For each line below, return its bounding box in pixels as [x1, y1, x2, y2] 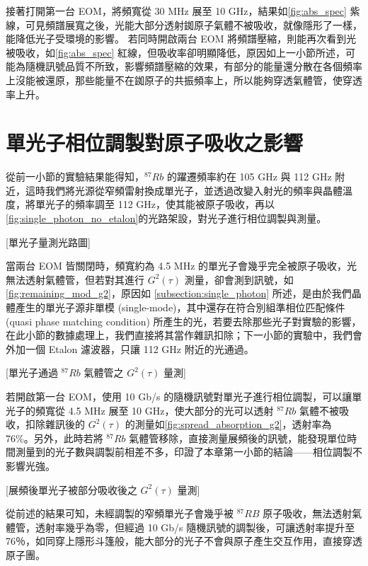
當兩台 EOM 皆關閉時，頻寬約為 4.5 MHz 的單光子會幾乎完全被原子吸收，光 [6, 258, 357, 273]
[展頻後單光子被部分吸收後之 [6, 482, 137, 497]
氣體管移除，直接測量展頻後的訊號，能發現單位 [129, 430, 347, 445]
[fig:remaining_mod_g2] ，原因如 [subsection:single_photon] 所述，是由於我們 [6, 286, 352, 301]
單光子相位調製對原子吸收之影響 [6, 128, 304, 157]
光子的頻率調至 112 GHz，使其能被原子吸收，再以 [45, 197, 275, 212]
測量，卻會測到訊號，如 [184, 272, 294, 287]
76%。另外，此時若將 [6, 430, 103, 445]
